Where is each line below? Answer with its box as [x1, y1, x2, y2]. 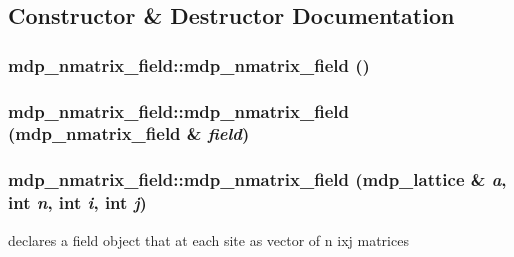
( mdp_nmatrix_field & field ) [8, 121, 250, 146]
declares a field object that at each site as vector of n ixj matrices [8, 229, 409, 250]
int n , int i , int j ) [8, 190, 147, 215]
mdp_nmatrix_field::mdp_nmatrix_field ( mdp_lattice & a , [8, 167, 507, 192]
